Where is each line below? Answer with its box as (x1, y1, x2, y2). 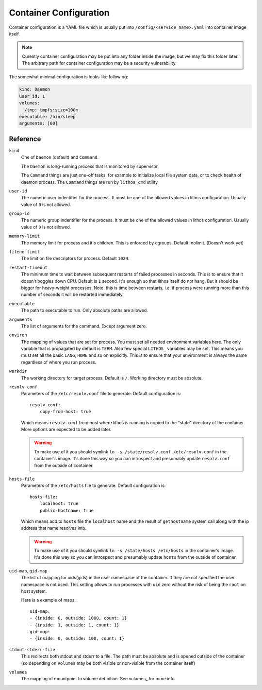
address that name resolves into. (21, 525, 87, 531)
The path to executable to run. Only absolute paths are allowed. (21, 308, 148, 313)
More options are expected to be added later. (21, 427, 112, 432)
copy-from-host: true (39, 409, 92, 414)
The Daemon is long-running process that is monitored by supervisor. (21, 163, 159, 169)
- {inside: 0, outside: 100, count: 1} (30, 636, 125, 641)
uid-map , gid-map (9, 568, 48, 573)
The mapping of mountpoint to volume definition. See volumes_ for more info (21, 676, 175, 682)
